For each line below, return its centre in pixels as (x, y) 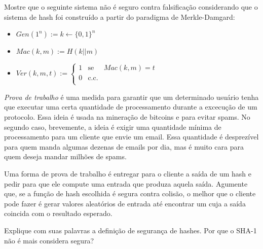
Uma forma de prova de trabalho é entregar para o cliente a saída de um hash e (128, 173)
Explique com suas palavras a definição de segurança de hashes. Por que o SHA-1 (130, 230)
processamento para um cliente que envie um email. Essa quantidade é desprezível (131, 137)
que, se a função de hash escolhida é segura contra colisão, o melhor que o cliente (130, 193)
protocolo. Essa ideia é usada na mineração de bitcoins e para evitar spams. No (127, 116)
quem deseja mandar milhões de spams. (65, 156)
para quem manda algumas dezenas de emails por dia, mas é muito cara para (124, 146)
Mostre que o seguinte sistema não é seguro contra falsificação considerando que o (131, 7)
